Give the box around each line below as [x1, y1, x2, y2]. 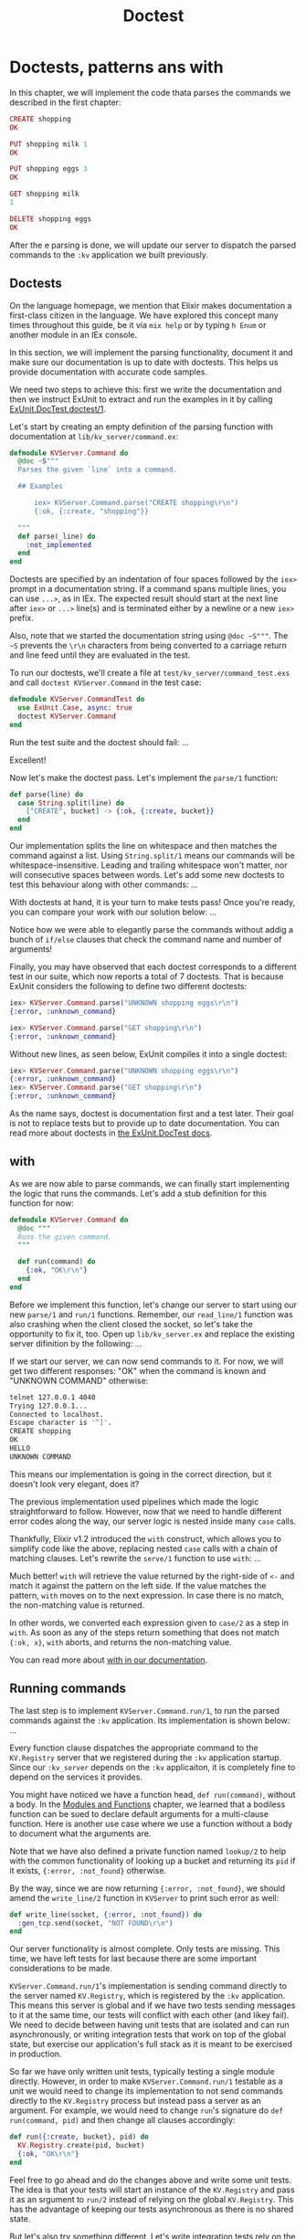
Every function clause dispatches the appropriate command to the [9, 1742, 259, 1753]
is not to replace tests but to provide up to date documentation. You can [9, 1118, 280, 1128]
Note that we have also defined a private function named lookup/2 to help [9, 1845, 287, 1856]
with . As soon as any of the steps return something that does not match [9, 1627, 280, 1638]
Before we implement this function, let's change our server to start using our [9, 1299, 297, 1310]
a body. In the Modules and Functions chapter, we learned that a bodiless [9, 1799, 286, 1810]
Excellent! [9, 755, 47, 766]
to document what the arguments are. [9, 1828, 152, 1839]
